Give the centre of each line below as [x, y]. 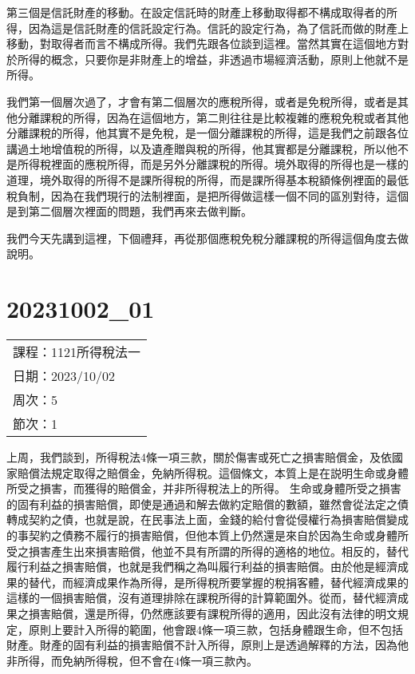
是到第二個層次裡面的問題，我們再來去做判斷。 [129, 211]
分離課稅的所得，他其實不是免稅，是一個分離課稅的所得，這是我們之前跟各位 [207, 133]
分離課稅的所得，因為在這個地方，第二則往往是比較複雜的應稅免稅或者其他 [213, 117]
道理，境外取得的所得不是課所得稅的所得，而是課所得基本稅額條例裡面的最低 [207, 179]
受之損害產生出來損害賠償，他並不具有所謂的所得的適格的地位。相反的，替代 [207, 551]
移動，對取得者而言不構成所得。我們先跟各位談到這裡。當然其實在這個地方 [202, 44]
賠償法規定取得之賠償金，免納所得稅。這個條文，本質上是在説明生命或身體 [213, 472]
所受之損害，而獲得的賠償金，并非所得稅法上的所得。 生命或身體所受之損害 [204, 488]
